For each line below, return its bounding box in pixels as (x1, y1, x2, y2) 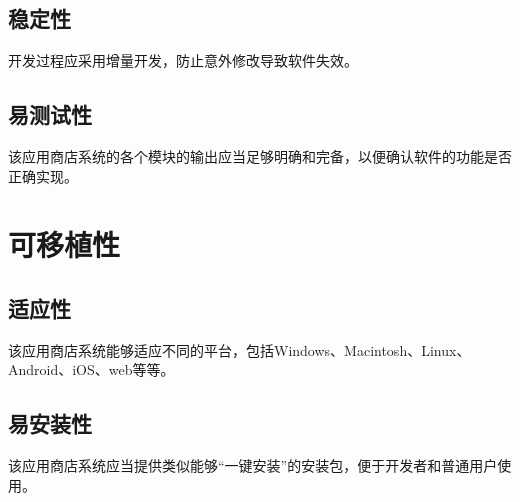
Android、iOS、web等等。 (8, 359, 175, 380)
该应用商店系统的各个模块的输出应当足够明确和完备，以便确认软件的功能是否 (8, 146, 512, 166)
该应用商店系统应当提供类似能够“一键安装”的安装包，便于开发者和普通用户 (8, 455, 498, 476)
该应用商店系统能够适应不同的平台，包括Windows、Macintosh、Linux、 (8, 339, 471, 360)
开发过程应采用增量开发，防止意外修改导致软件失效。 (8, 50, 358, 71)
